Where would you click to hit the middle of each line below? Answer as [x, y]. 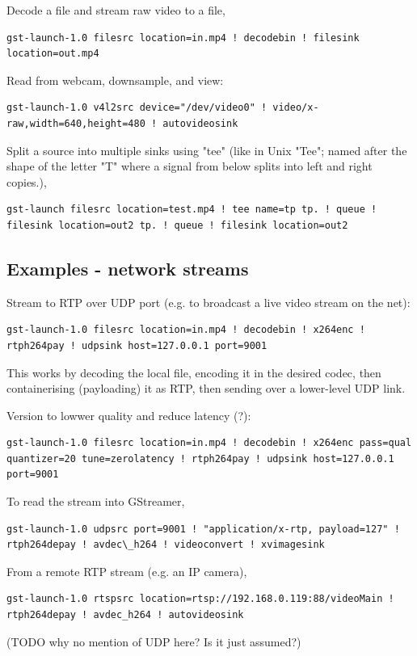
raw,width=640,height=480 [76, 123]
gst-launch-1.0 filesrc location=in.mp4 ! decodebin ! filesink [183, 38]
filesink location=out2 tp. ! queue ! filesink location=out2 [177, 225]
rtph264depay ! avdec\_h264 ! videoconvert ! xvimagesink [166, 545]
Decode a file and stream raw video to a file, [116, 10]
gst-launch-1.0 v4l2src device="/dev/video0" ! [137, 108]
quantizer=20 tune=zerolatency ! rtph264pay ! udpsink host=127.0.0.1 [200, 458]
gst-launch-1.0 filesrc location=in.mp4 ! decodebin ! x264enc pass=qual [209, 443]
